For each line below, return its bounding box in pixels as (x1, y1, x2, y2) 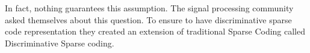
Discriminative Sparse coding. (5, 36, 114, 49)
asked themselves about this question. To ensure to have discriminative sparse (5, 13, 292, 26)
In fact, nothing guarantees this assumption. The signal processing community (5, 2, 294, 14)
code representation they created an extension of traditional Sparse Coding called (5, 25, 305, 38)
